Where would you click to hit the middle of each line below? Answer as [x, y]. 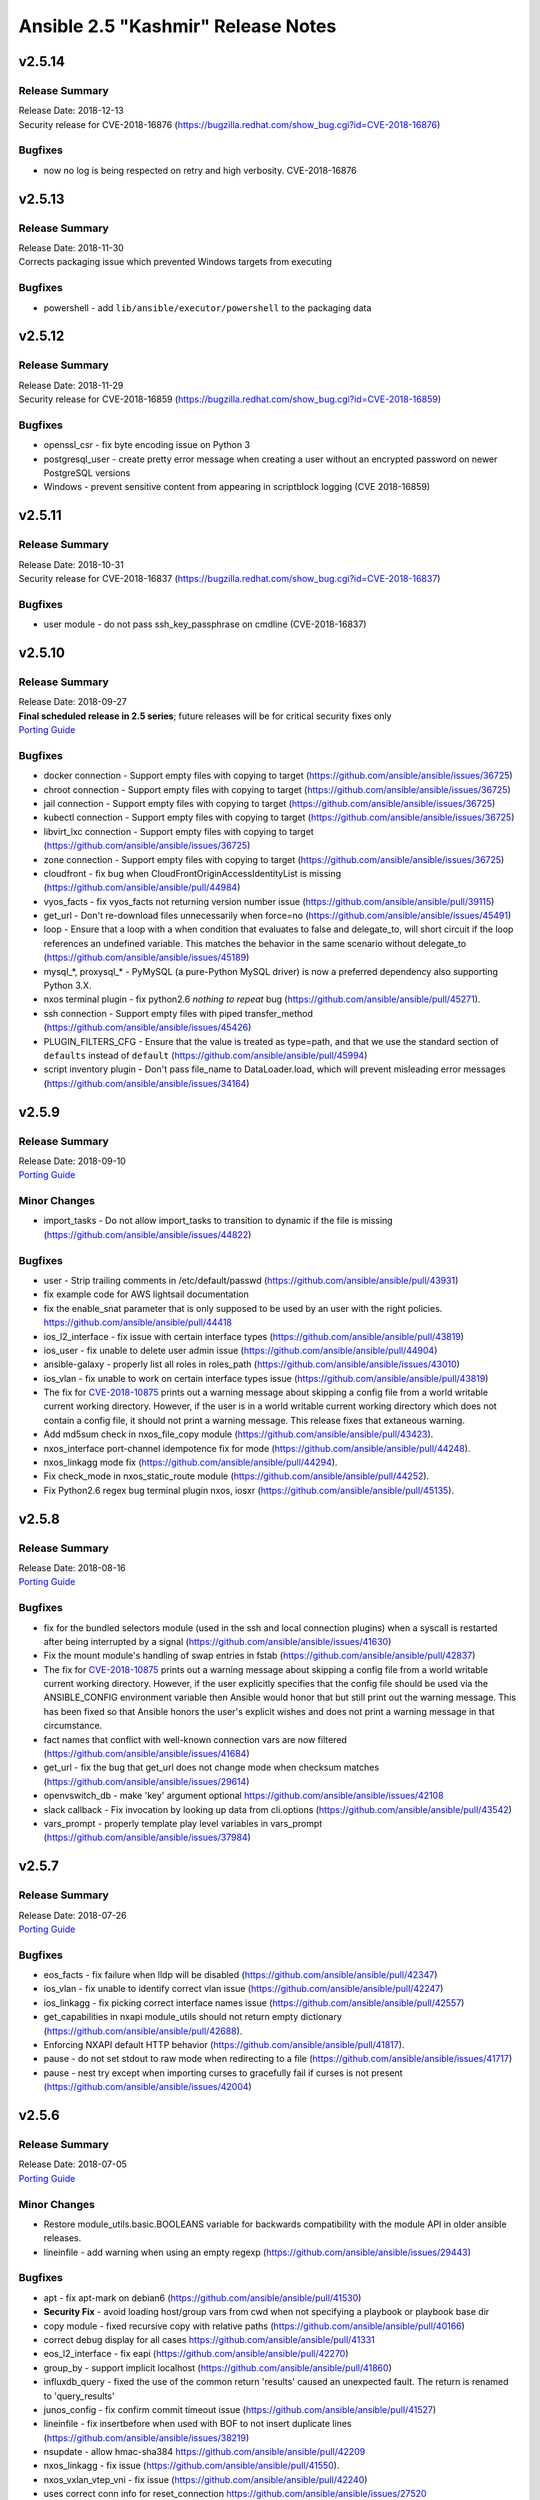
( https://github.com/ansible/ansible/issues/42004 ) [147, 2087]
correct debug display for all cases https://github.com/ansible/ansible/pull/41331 [209, 2339]
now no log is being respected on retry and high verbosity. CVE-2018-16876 [200, 170]
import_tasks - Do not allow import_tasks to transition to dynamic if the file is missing [218, 1221]
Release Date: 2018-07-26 [72, 1915]
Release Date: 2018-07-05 [72, 2164]
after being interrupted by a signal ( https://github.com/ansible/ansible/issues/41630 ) [217, 1641]
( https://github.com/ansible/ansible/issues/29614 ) [146, 1781]
